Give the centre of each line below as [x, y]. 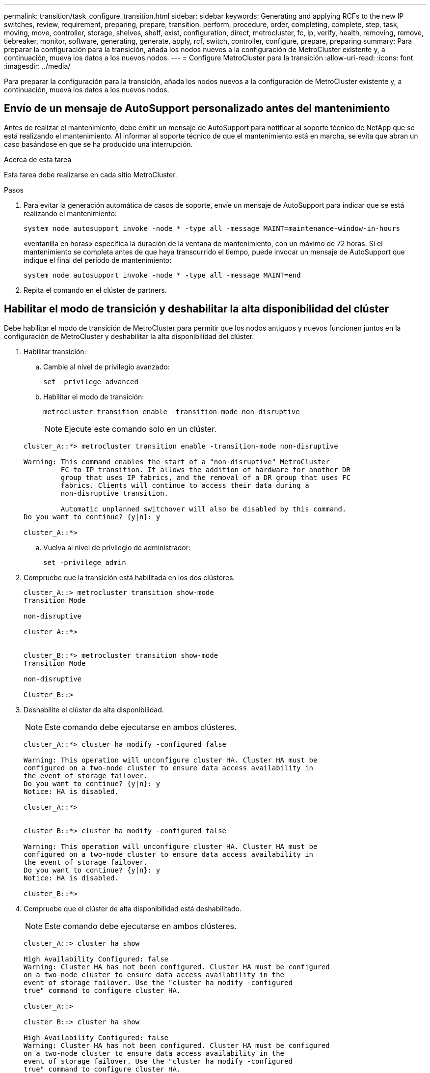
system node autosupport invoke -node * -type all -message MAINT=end [162, 275]
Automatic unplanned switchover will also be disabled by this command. [203, 509]
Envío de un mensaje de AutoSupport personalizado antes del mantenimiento [197, 109]
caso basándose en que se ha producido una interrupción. [98, 144]
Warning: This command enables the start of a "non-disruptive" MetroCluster [177, 462]
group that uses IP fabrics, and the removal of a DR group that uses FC [205, 477]
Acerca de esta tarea [38, 159]
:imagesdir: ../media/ [37, 66]
